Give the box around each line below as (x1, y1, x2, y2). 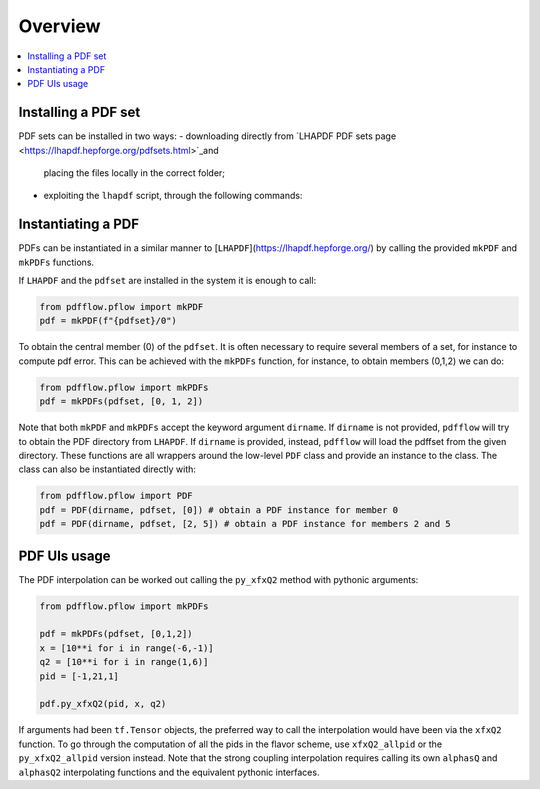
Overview (18, 15, 101, 37)
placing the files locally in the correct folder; (43, 167, 225, 179)
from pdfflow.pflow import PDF (39, 490, 194, 502)
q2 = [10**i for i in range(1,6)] (39, 656, 209, 668)
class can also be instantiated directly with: (18, 463, 197, 475)
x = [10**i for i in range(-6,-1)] (39, 642, 214, 654)
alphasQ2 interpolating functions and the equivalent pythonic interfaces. (18, 766, 320, 778)
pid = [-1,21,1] (39, 670, 120, 682)
